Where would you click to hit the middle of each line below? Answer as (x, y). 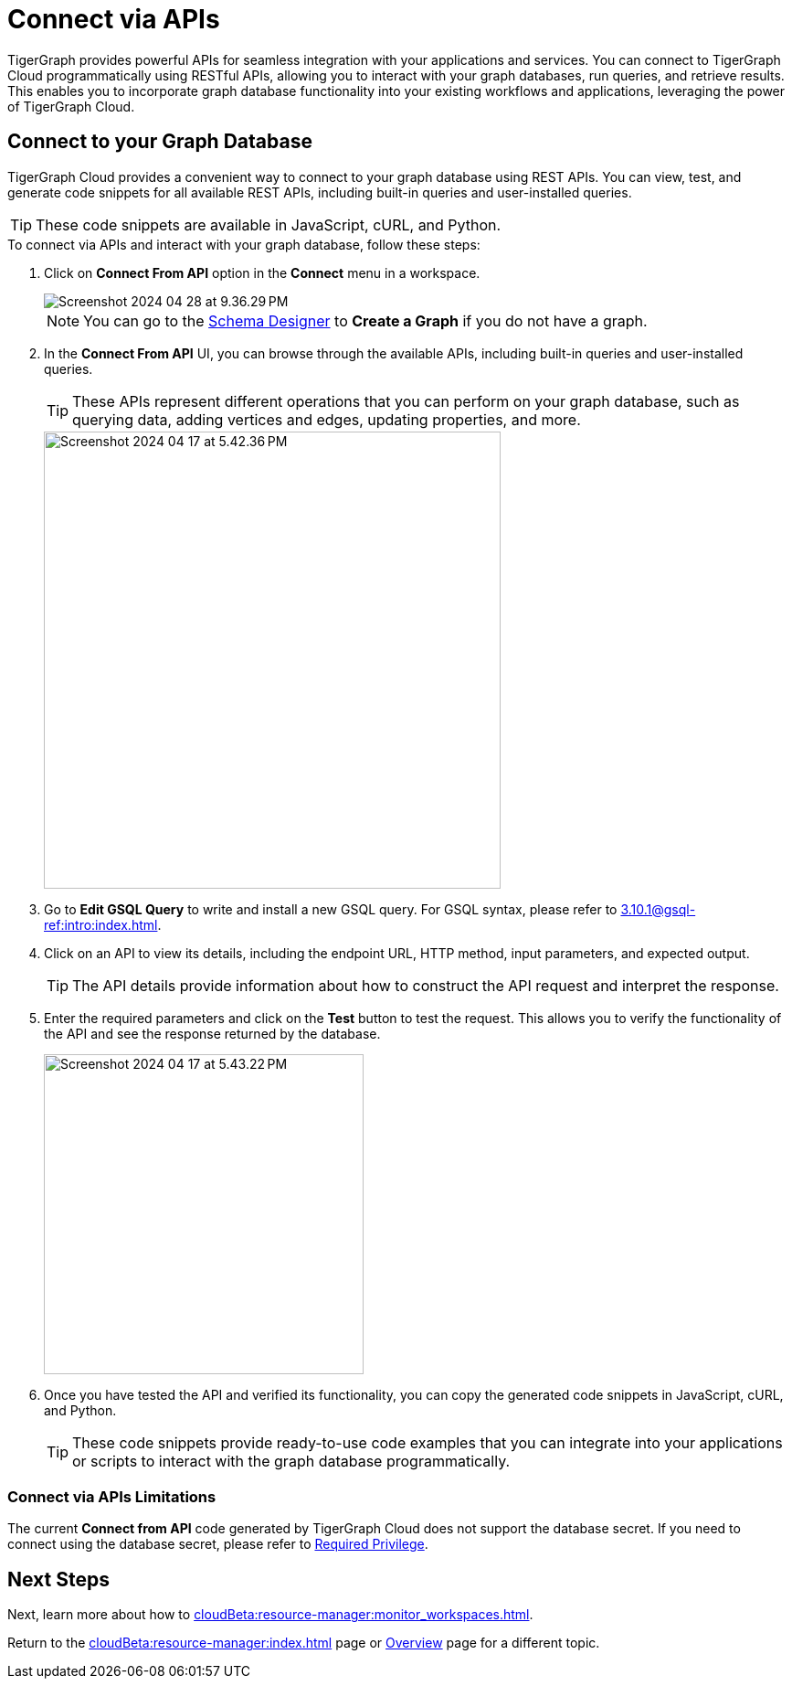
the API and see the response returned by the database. (212, 1033)
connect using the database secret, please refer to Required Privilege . (218, 1544)
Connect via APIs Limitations (112, 1496)
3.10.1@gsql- (658, 909)
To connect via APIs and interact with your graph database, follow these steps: (244, 244)
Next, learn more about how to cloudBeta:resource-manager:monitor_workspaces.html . (270, 1615)
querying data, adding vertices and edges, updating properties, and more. (327, 419)
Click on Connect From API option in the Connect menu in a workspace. (262, 272)
